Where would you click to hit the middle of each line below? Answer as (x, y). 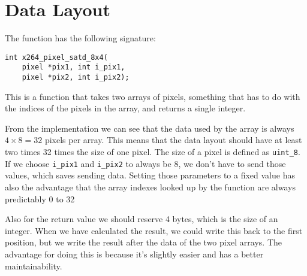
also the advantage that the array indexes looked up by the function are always (150, 186)
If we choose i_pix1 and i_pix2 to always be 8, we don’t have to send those (145, 163)
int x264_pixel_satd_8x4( (56, 57)
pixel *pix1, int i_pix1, (73, 67)
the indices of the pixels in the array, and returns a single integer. (125, 108)
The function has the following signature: (80, 38)
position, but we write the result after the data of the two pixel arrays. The (144, 242)
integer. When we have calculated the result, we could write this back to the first (154, 230)
